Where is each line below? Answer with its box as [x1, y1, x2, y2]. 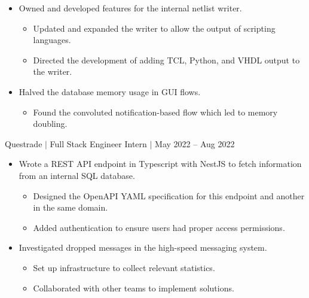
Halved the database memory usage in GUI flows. [19, 85, 201, 98]
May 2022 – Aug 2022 [155, 137, 235, 150]
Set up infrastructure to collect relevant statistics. [33, 261, 215, 273]
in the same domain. [33, 201, 108, 214]
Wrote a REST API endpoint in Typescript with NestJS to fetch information [19, 157, 302, 170]
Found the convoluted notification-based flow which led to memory [33, 105, 278, 118]
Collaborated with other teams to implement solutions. [33, 281, 234, 294]
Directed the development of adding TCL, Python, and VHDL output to [33, 53, 300, 66]
